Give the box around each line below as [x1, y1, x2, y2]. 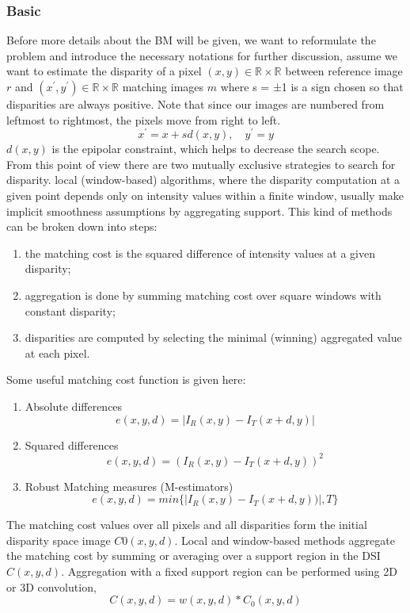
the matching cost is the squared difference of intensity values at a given [25, 244, 375, 261]
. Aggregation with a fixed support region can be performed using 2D [61, 563, 397, 580]
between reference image [285, 63, 403, 79]
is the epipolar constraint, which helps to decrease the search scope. [51, 140, 380, 157]
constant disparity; [25, 302, 116, 319]
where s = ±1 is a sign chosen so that [220, 79, 404, 94]
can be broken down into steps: [6, 218, 158, 235]
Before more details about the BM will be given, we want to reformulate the [6, 32, 376, 48]
